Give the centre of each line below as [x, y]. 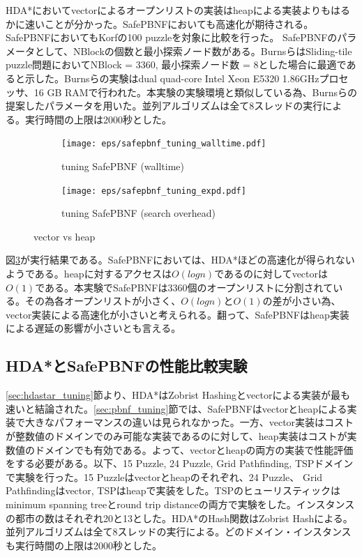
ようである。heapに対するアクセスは [89, 274]
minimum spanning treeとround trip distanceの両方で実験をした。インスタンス [180, 504]
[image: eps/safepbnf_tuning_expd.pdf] [154, 191]
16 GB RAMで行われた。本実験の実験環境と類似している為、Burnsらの [195, 92]
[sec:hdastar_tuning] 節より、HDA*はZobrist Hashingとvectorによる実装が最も [178, 395]
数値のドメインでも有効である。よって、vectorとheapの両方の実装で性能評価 [180, 449]
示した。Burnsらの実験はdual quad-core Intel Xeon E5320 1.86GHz [172, 78]
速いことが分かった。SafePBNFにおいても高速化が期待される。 [169, 23]
